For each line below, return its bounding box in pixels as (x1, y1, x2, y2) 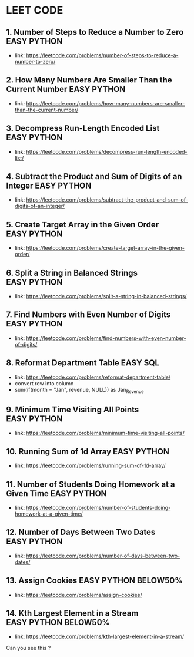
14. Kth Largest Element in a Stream (6, 608, 139, 618)
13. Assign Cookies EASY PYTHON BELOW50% (6, 576, 183, 586)
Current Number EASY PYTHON (6, 84, 126, 94)
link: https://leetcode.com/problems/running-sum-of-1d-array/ (14, 462, 166, 469)
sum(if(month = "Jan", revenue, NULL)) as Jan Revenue (14, 386, 144, 395)
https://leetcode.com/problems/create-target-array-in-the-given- (26, 245, 185, 252)
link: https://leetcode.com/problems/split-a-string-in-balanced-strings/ (14, 293, 187, 300)
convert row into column (14, 379, 74, 387)
